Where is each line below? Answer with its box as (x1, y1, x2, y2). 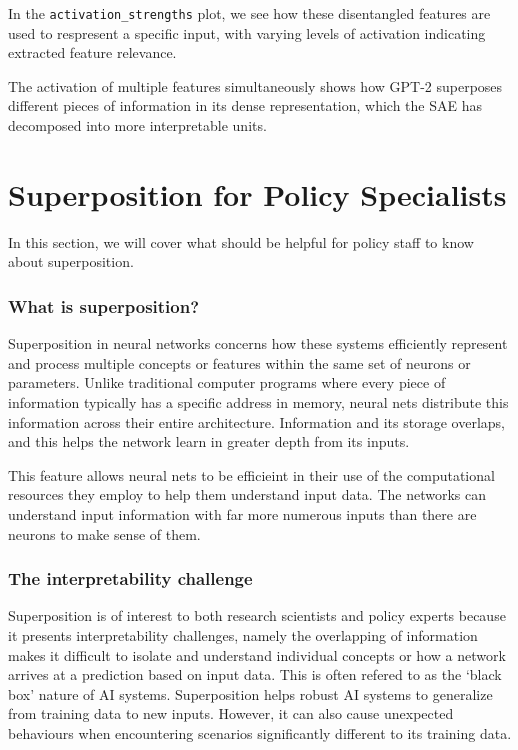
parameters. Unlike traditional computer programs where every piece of (8, 372, 446, 393)
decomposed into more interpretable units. (8, 115, 267, 136)
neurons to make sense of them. (8, 523, 201, 544)
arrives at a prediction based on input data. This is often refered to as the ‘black (8, 664, 502, 685)
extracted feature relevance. (8, 42, 177, 63)
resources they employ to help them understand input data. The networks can (8, 484, 487, 505)
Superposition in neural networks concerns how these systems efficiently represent (8, 333, 508, 354)
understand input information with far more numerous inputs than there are (8, 503, 477, 524)
